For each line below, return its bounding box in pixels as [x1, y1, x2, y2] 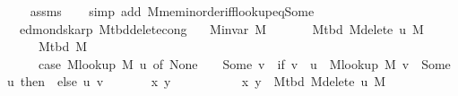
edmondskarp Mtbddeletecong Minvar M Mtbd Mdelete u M [19, 19, 424, 38]
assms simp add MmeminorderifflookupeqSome [30, 2, 315, 20]
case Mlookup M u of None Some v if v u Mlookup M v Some [38, 54, 451, 73]
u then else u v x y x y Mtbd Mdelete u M [7, 72, 386, 91]
